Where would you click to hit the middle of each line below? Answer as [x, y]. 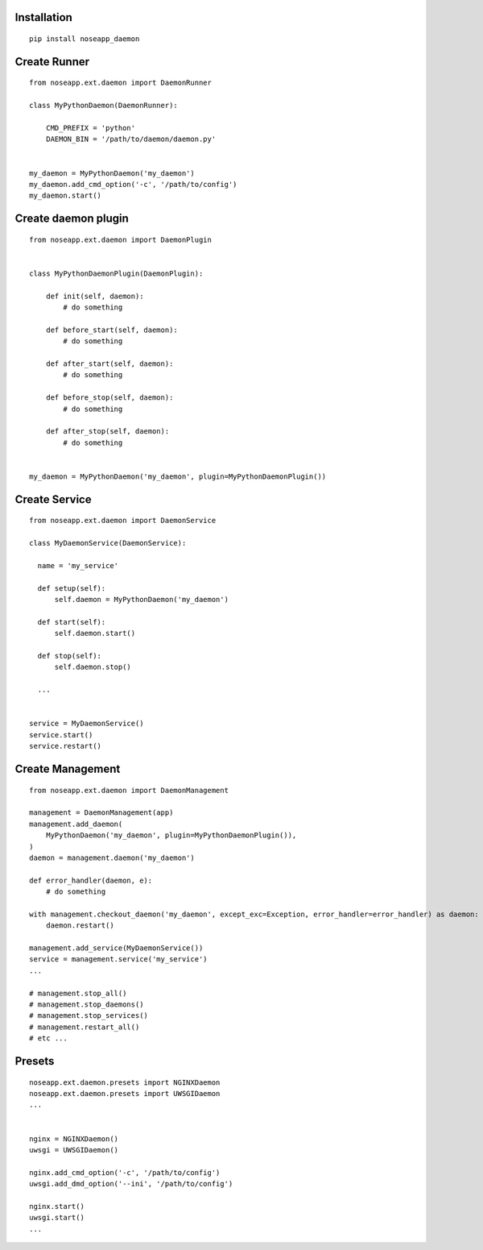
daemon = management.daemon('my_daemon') [112, 858]
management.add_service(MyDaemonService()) [116, 948]
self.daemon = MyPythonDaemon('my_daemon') [142, 600]
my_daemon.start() [66, 196]
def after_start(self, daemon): [109, 364]
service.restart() [66, 746]
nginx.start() [57, 1206]
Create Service [53, 499]
